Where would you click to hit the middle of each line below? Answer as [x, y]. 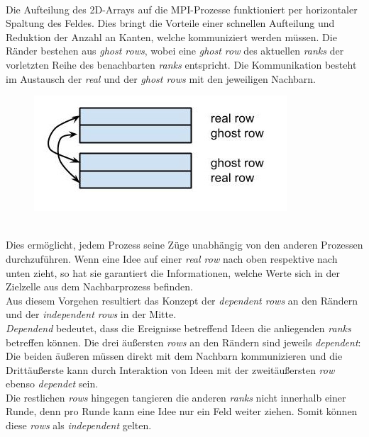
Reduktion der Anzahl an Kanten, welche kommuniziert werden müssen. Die [171, 36]
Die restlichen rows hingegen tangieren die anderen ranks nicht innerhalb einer [176, 397]
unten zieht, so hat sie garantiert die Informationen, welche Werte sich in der [173, 272]
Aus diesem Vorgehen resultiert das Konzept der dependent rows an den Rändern [182, 300]
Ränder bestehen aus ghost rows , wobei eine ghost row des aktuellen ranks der [175, 51]
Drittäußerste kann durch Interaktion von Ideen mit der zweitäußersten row [170, 369]
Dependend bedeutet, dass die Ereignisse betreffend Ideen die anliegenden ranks [178, 328]
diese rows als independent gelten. [79, 425]
